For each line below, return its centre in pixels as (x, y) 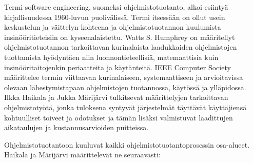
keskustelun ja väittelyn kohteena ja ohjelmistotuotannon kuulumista (113, 27)
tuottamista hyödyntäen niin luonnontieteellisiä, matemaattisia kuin (111, 57)
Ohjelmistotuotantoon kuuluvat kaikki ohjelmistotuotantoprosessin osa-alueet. (127, 144)
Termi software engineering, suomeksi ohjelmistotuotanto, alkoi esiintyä (116, 7)
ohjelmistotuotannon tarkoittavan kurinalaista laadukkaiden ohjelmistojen (121, 47)
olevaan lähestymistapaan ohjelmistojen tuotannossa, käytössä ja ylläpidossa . (125, 87)
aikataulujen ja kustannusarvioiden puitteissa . (76, 127)
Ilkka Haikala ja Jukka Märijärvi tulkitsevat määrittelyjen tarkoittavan (116, 97)
